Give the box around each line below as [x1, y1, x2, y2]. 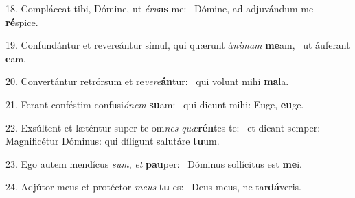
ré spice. [5, 14, 38, 29]
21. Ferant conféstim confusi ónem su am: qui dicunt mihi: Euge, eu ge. [5, 97, 304, 111]
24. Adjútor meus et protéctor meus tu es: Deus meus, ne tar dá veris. [5, 180, 302, 194]
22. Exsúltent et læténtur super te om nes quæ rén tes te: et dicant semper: [5, 120, 321, 134]
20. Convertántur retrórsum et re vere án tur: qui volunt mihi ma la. [5, 74, 289, 88]
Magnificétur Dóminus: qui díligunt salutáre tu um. [5, 134, 220, 148]
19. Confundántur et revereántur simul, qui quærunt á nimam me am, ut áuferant [5, 38, 350, 52]
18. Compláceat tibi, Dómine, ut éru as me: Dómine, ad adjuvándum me [5, 1, 314, 15]
